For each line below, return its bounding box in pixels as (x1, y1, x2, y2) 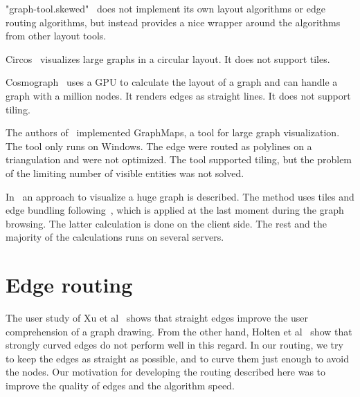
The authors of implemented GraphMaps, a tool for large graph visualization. (6, 125, 340, 140)
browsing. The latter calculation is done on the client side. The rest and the (6, 216, 327, 230)
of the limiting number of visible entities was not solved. (6, 165, 244, 180)
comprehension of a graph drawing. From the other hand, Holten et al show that (6, 324, 352, 338)
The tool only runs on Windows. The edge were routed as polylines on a (6, 138, 312, 153)
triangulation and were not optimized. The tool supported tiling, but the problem (6, 152, 352, 167)
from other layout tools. (6, 28, 107, 43)
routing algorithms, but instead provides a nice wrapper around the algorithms (6, 15, 341, 29)
